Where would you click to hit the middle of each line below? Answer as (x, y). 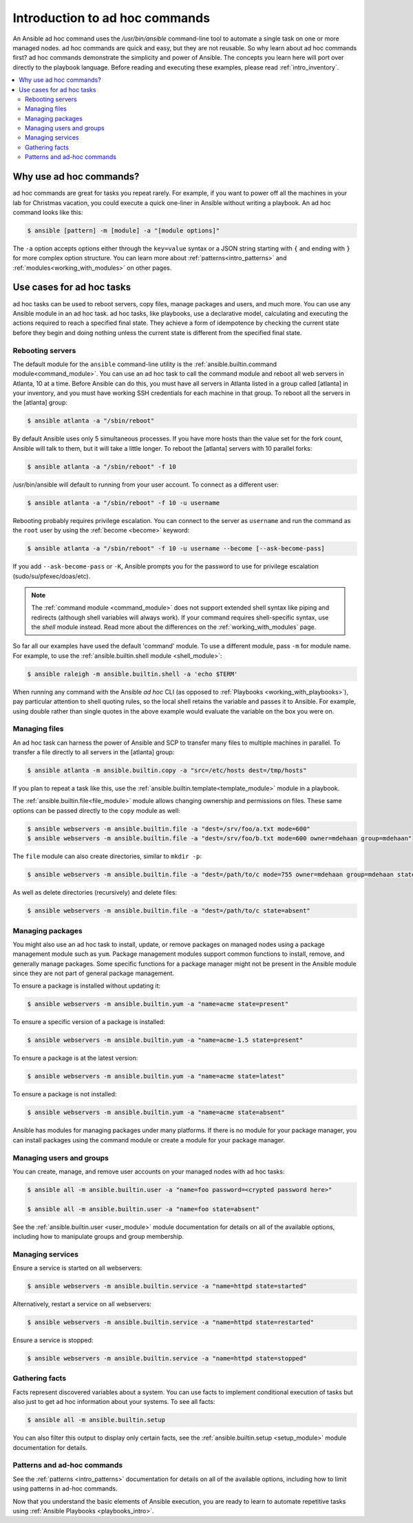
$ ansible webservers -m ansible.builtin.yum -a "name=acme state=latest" (156, 1076)
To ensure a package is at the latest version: (75, 1058)
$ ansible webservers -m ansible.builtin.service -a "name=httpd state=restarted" (171, 1322)
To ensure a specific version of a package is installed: (89, 1022)
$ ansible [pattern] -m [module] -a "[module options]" (124, 230)
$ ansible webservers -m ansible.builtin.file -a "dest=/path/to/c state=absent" (169, 911)
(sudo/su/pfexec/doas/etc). (52, 576)
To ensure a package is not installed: (65, 1094)
